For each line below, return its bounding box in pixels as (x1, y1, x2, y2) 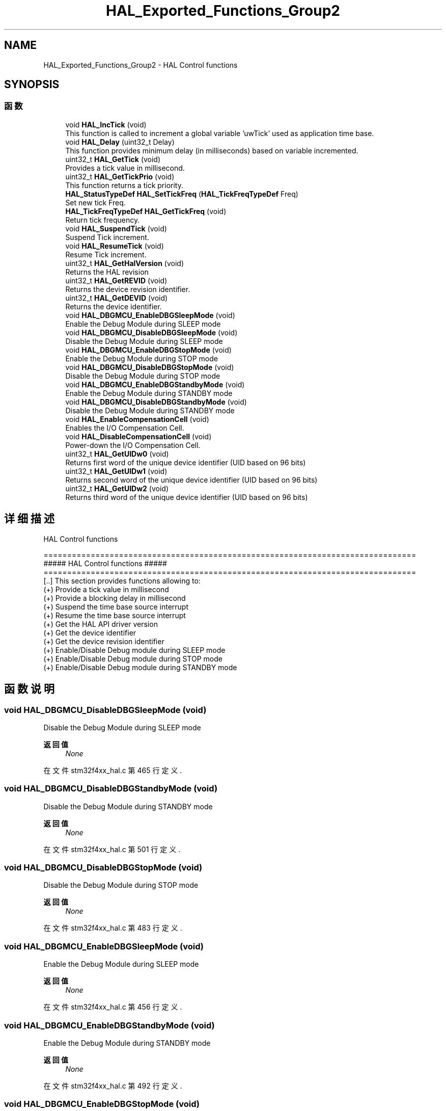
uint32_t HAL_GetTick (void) (65, 154, 161, 164)
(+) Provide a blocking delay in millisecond (43, 593, 186, 602)
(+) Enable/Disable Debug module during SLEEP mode (43, 645, 226, 654)
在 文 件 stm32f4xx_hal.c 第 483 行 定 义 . (43, 923, 182, 933)
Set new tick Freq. (65, 198, 126, 207)
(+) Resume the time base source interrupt (43, 611, 186, 620)
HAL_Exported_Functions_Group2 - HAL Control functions (43, 60, 238, 69)
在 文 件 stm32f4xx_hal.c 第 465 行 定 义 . (43, 765, 182, 775)
